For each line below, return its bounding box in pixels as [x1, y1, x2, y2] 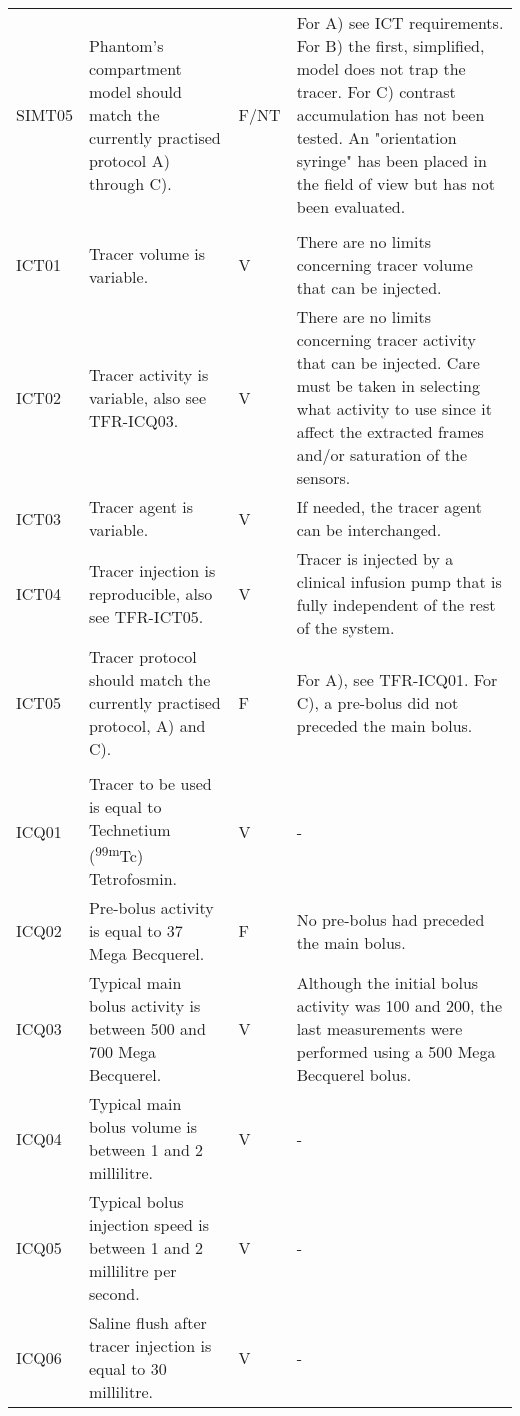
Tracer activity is [88, 362, 209, 386]
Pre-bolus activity [88, 896, 214, 920]
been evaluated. [296, 195, 406, 218]
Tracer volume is [88, 241, 206, 265]
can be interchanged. [296, 518, 442, 541]
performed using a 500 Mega [296, 1040, 496, 1064]
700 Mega [88, 1040, 157, 1064]
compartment [88, 57, 182, 80]
